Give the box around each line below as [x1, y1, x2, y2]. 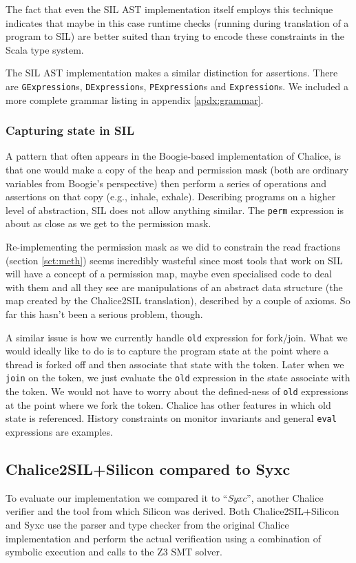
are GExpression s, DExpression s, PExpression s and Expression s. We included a [6, 78, 348, 93]
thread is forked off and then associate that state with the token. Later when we [6, 357, 344, 371]
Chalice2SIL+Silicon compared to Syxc [6, 458, 291, 480]
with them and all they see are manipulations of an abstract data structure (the [6, 279, 343, 294]
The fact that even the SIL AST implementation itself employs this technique [6, 2, 333, 16]
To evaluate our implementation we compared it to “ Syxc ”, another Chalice [6, 490, 324, 504]
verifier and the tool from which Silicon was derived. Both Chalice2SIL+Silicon [6, 504, 339, 518]
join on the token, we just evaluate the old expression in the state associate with [6, 370, 350, 385]
